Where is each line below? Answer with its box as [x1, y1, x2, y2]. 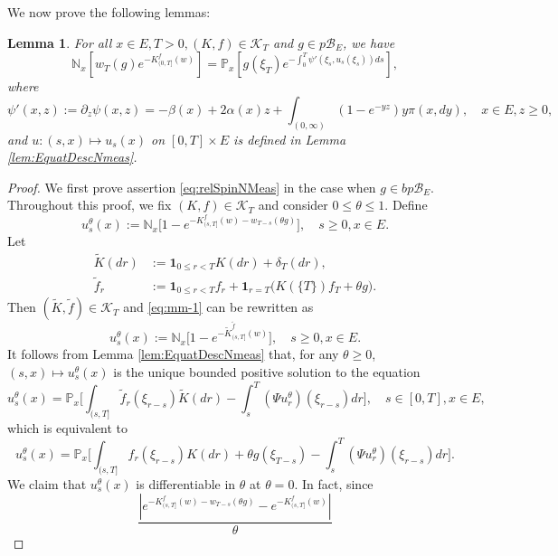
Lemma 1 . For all [7, 33, 112, 52]
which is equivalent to [7, 418, 128, 437]
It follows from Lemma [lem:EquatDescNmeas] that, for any [7, 344, 339, 363]
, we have [342, 33, 395, 52]
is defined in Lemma [233, 129, 346, 148]
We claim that [7, 474, 87, 493]
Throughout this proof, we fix [7, 195, 172, 214]
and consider [258, 195, 328, 214]
